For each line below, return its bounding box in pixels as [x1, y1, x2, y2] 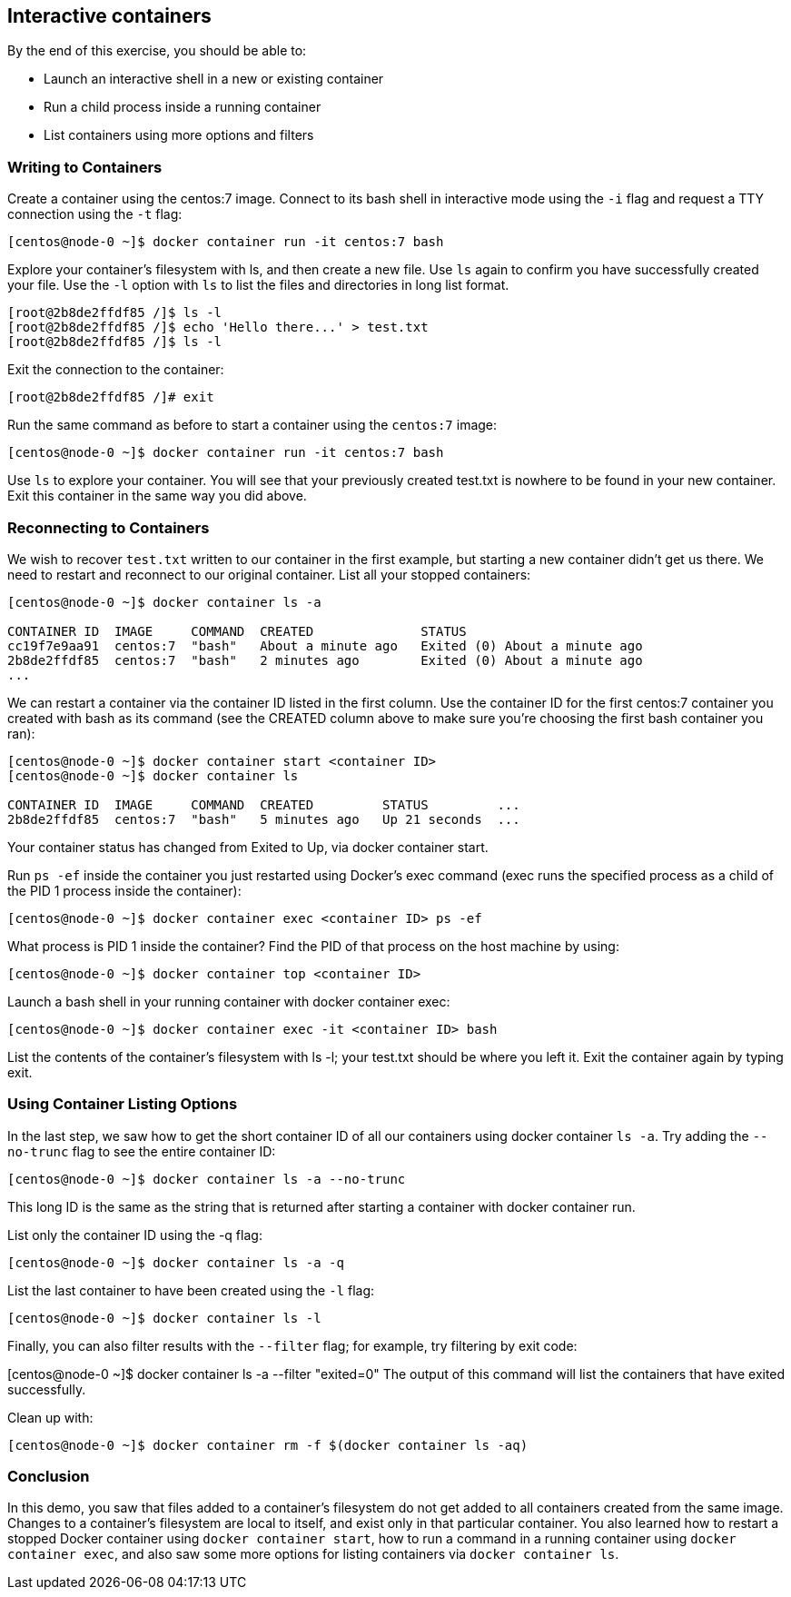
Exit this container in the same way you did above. [7, 488, 307, 504]
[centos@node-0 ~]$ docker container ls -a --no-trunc [7, 1171, 406, 1186]
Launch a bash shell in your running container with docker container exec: [7, 993, 450, 1009]
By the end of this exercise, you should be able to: [7, 43, 307, 59]
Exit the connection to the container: [7, 362, 224, 378]
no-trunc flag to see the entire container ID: [7, 1143, 276, 1159]
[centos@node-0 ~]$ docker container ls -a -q [7, 1255, 344, 1270]
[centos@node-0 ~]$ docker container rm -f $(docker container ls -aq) [7, 1437, 529, 1453]
